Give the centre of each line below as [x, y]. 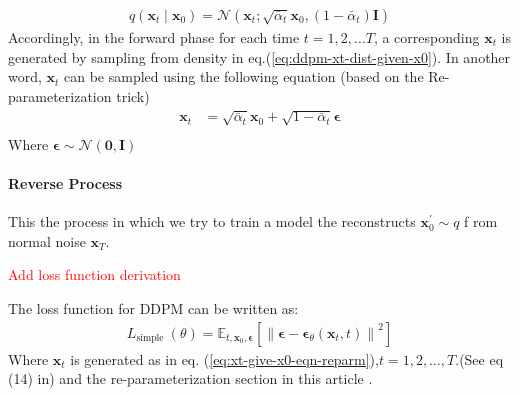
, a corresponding [426, 37]
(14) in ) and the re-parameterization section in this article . [190, 378]
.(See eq [479, 358]
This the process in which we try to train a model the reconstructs [212, 221]
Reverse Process [65, 182]
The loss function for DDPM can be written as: [153, 307]
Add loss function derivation [94, 274]
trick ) [133, 95]
